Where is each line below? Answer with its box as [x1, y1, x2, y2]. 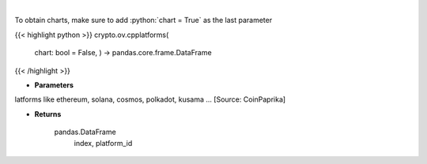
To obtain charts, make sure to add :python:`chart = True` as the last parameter [14, 16, 273, 25]
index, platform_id [74, 138, 133, 147]
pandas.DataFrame [54, 127, 116, 137]
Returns [34, 109, 62, 118]
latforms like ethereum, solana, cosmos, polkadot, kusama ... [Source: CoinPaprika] [14, 95, 286, 104]
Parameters [34, 80, 74, 90]
